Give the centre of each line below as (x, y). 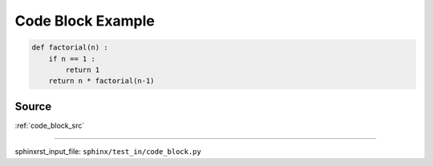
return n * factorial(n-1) (102, 81)
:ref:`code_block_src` (50, 125)
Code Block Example (85, 21)
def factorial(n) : (70, 47)
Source (33, 107)
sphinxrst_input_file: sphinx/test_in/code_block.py (108, 152)
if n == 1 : (72, 59)
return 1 (83, 69)
